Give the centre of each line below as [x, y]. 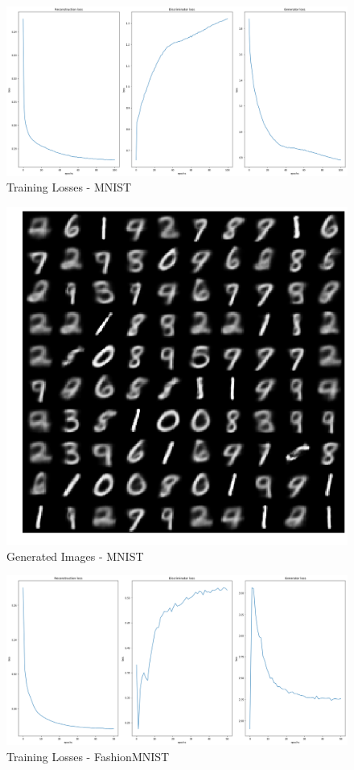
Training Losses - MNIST [69, 187]
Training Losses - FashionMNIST [88, 756]
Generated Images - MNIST [75, 556]
